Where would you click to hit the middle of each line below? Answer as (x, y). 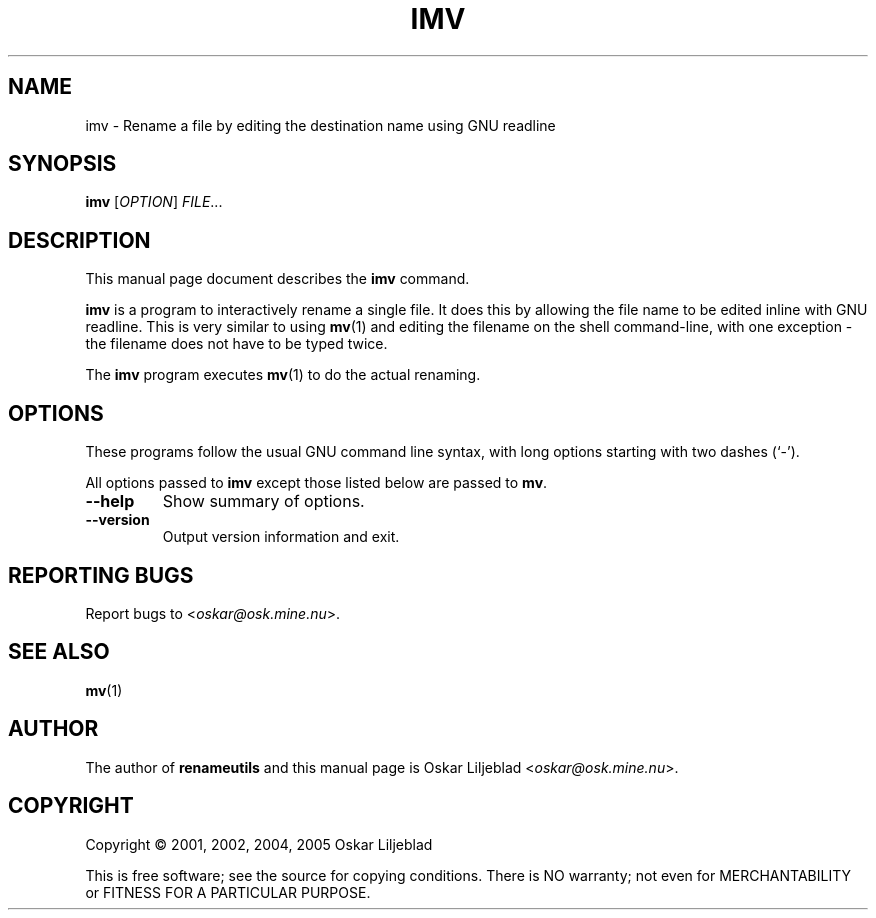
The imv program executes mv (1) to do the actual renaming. (283, 375)
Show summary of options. (263, 501)
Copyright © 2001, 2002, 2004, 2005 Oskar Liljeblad (259, 844)
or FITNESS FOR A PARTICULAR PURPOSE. (228, 892)
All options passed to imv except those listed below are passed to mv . (316, 483)
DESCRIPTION (79, 240)
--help (110, 501)
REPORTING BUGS (101, 575)
